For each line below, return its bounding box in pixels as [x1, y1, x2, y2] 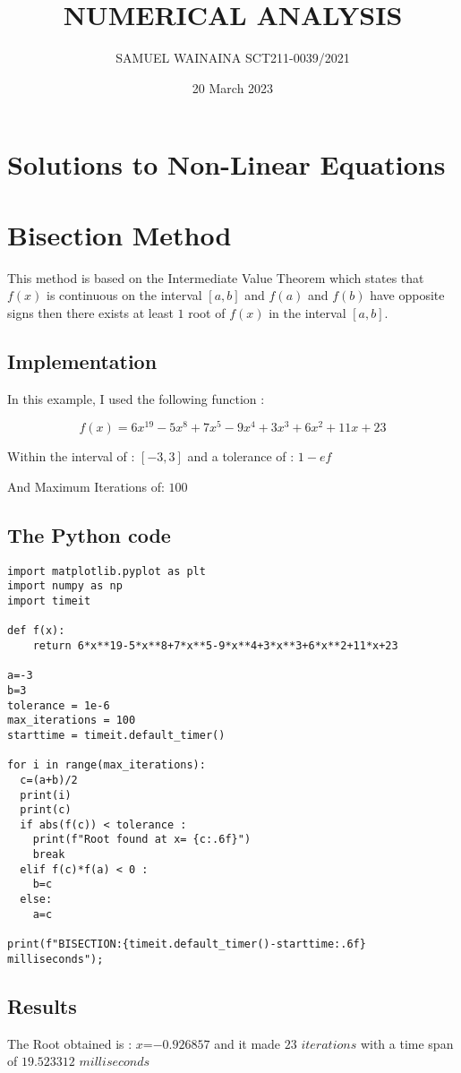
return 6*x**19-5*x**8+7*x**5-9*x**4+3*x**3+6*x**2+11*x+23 [32, 639, 398, 652]
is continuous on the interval [47, 286, 202, 305]
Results [7, 991, 77, 1019]
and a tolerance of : [187, 447, 295, 466]
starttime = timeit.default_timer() [7, 728, 226, 742]
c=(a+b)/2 [20, 773, 78, 786]
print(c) [20, 803, 72, 817]
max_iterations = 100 [7, 714, 136, 727]
